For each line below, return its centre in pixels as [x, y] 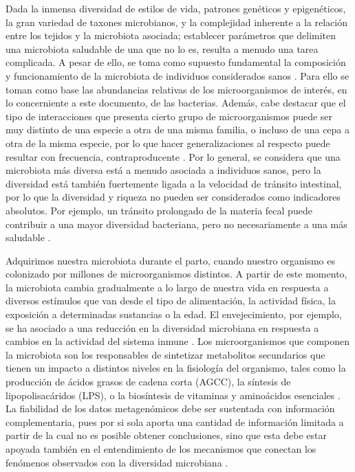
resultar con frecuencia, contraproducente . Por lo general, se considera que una [173, 156]
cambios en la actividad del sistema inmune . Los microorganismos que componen [178, 341]
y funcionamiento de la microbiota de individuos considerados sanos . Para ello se [177, 75]
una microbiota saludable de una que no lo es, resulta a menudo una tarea [162, 48]
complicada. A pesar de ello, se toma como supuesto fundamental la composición [176, 62]
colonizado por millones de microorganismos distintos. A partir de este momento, [176, 274]
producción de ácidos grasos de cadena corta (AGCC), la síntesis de [148, 382]
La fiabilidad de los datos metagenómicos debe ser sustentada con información [170, 408]
